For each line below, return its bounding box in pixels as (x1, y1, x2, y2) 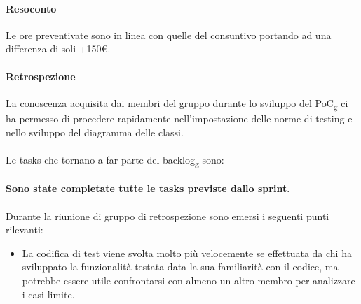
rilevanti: (6, 222, 43, 237)
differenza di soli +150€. (6, 41, 111, 56)
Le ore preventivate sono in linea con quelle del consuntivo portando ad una (6, 27, 332, 42)
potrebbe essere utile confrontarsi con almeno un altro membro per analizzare (22, 273, 355, 287)
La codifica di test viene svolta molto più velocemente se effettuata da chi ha (22, 245, 352, 260)
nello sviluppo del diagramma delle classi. (6, 124, 184, 139)
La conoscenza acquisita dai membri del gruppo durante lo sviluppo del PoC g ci (6, 95, 348, 112)
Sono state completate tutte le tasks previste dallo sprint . (6, 181, 290, 196)
